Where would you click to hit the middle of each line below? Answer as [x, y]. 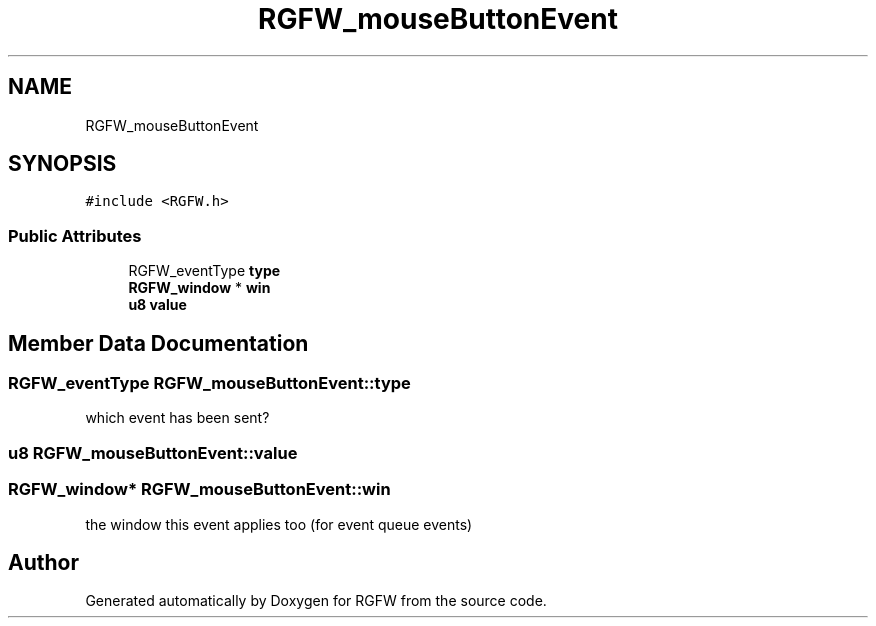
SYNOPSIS [62, 164]
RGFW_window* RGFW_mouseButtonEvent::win [199, 489]
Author [43, 562]
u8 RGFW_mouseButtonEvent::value [153, 452]
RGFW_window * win [199, 288]
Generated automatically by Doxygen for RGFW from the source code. [316, 601]
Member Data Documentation [158, 343]
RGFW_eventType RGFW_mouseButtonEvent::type [209, 383]
